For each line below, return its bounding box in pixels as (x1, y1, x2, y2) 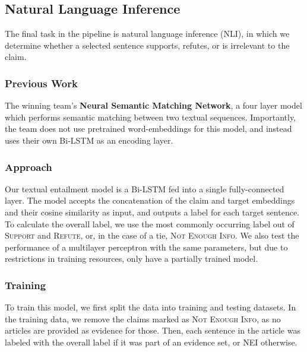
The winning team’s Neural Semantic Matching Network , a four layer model (5, 99, 302, 112)
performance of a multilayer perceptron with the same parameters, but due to (5, 240, 288, 253)
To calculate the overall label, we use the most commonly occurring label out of (5, 217, 295, 230)
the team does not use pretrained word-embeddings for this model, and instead (5, 122, 292, 135)
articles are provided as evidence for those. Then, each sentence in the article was (5, 324, 300, 337)
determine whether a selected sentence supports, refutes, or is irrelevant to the (5, 39, 290, 51)
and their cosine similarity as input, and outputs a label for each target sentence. (5, 205, 299, 218)
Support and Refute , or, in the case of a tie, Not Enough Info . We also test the (5, 229, 299, 242)
